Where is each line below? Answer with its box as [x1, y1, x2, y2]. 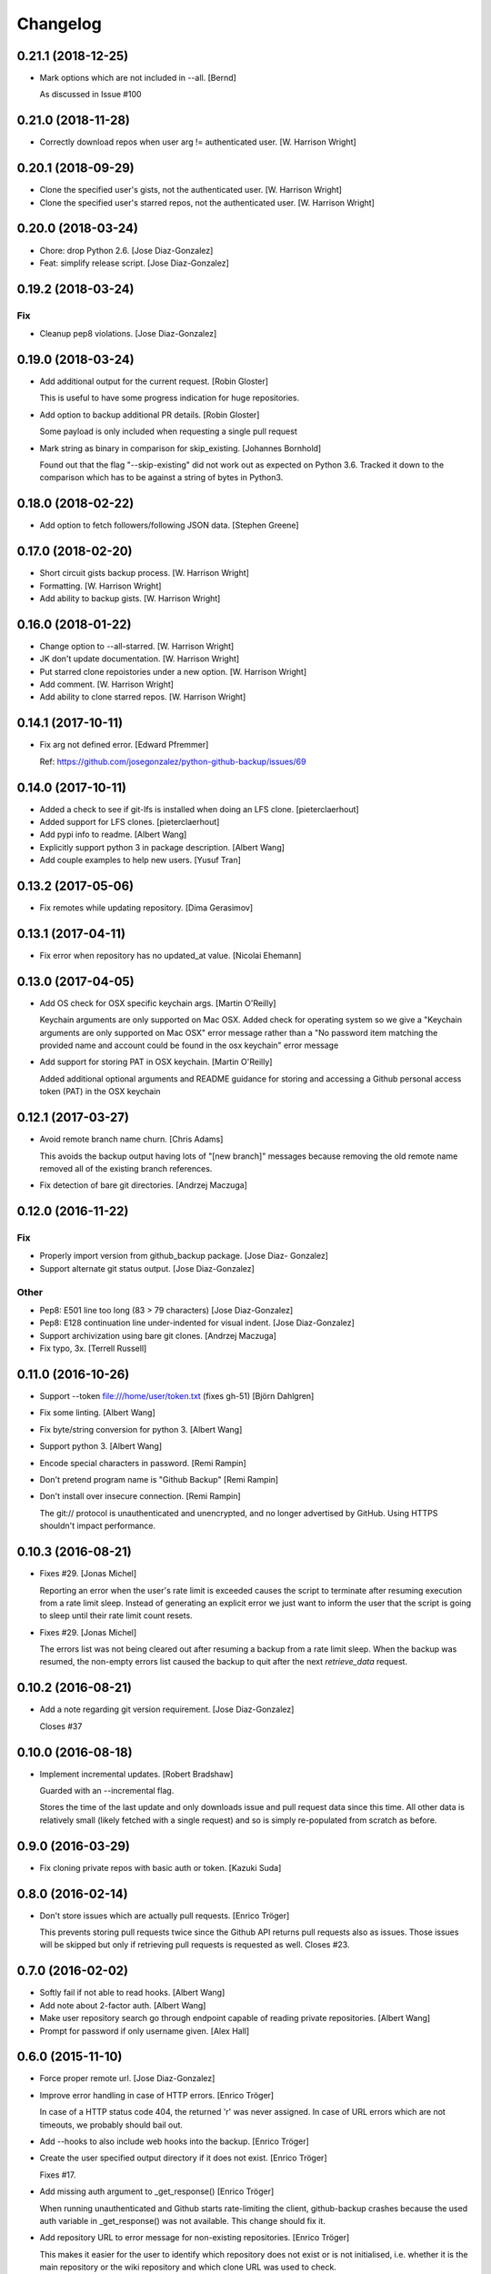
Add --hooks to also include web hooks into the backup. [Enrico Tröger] [39, 2136, 309, 2147]
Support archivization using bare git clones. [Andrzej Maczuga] [39, 1330, 277, 1341]
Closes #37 [39, 1720, 83, 1732]
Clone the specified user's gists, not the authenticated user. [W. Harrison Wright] [39, 185, 343, 196]
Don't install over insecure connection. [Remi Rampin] [39, 1491, 241, 1502]
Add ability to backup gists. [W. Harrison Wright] [39, 592, 221, 604]
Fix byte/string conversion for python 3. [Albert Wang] [39, 1424, 243, 1434]
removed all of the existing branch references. [39, 1162, 213, 1173]
